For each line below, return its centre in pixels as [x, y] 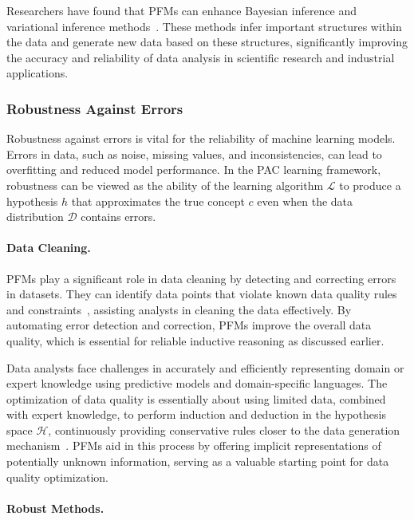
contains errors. [118, 217]
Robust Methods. [55, 508]
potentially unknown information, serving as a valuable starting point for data [198, 461]
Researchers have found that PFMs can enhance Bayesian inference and [182, 10]
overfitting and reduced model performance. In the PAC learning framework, [194, 169]
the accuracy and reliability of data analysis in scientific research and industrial [201, 57]
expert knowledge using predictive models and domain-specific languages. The [197, 383]
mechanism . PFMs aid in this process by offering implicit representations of [194, 445]
